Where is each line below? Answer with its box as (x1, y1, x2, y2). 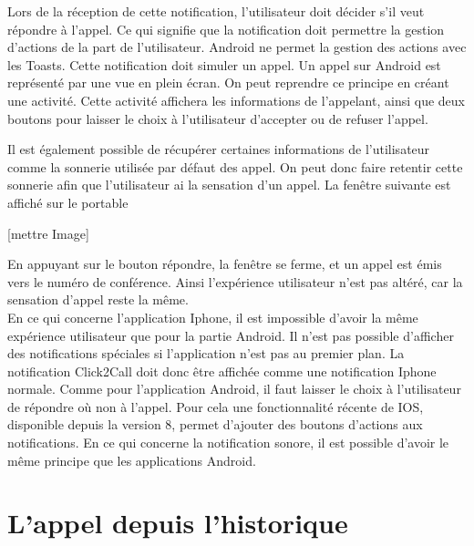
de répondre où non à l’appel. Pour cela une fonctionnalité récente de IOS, (7, 397, 424, 416)
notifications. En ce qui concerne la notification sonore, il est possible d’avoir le (7, 433, 449, 452)
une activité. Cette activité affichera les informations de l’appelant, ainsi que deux (7, 90, 465, 109)
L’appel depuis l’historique (7, 504, 348, 541)
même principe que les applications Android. (7, 450, 256, 469)
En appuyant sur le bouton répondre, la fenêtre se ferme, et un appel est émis (7, 254, 442, 273)
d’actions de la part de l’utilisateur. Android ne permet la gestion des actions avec (7, 37, 467, 57)
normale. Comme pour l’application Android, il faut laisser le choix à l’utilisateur (7, 379, 461, 398)
